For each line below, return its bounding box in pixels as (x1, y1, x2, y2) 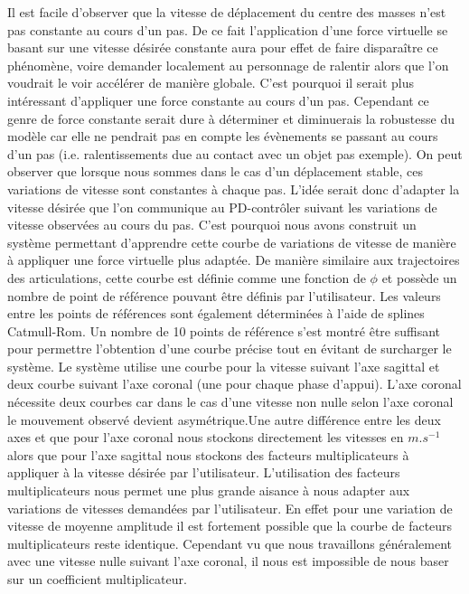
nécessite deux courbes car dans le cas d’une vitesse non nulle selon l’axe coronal (7, 392, 454, 411)
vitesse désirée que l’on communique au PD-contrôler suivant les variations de (7, 197, 437, 216)
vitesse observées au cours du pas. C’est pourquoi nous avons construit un (7, 215, 417, 234)
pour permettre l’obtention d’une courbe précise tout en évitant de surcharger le (7, 339, 452, 358)
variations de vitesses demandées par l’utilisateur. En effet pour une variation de (7, 498, 453, 517)
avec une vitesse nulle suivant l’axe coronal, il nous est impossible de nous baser (7, 552, 449, 570)
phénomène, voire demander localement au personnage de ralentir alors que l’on (7, 55, 449, 74)
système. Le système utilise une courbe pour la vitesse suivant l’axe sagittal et (7, 356, 440, 375)
